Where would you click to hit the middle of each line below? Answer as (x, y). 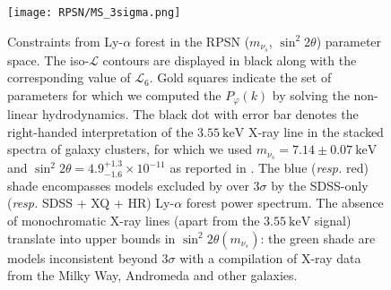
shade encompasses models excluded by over (128, 185)
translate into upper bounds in (91, 238)
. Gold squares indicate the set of (240, 77)
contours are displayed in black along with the (230, 60)
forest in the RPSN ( (192, 41)
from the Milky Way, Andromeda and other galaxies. (152, 275)
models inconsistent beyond (83, 257)
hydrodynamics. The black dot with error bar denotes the (200, 114)
